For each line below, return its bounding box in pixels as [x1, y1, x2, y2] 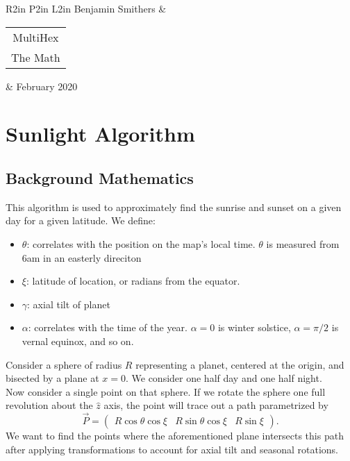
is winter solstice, [217, 320, 291, 335]
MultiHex [12, 28, 59, 45]
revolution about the [6, 398, 93, 412]
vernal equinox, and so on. [22, 333, 134, 348]
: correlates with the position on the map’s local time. [26, 236, 256, 251]
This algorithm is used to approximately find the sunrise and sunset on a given [6, 199, 342, 214]
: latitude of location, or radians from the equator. [26, 274, 240, 288]
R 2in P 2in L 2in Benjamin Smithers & [6, 1, 167, 15]
